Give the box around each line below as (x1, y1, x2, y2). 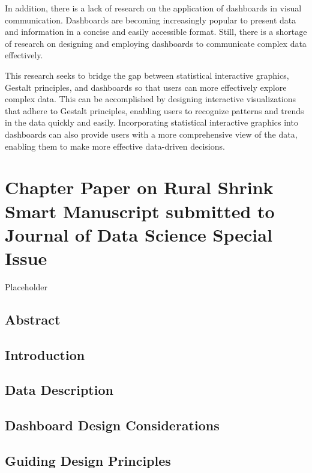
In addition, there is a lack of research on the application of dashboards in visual (5, 2, 302, 14)
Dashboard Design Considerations (5, 416, 220, 435)
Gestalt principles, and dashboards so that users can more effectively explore (5, 81, 287, 93)
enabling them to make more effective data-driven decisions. (5, 139, 225, 152)
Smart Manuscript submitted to (5, 198, 275, 223)
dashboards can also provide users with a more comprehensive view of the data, (5, 127, 298, 140)
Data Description (5, 380, 113, 399)
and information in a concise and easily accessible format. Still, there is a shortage (5, 25, 307, 38)
